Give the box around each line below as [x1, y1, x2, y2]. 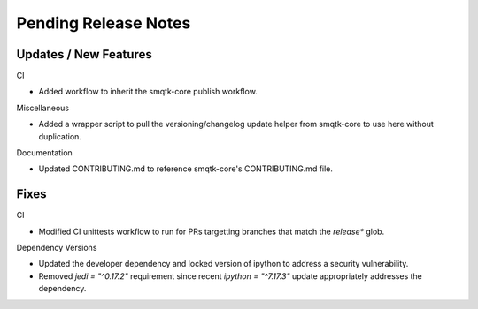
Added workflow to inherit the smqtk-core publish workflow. [38, 87, 258, 97]
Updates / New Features [16, 47, 152, 62]
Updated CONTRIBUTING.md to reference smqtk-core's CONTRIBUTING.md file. [38, 163, 334, 174]
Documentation [16, 147, 73, 158]
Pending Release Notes [16, 13, 191, 33]
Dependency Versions [16, 243, 97, 253]
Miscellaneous [16, 102, 70, 113]
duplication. [38, 131, 81, 141]
